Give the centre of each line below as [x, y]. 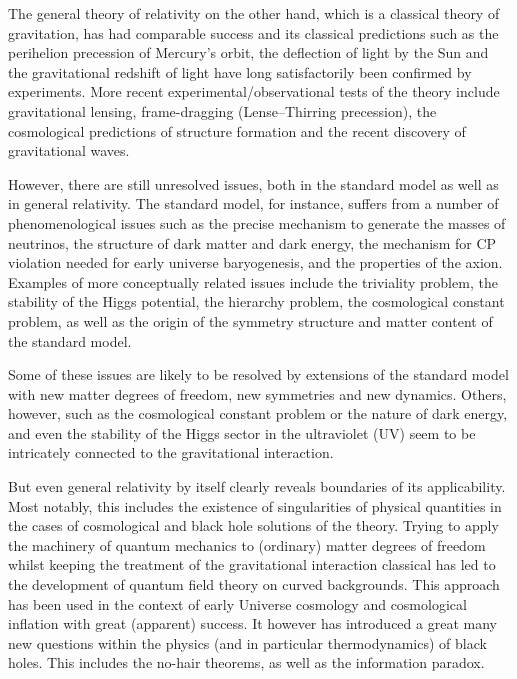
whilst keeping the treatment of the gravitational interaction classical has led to [252, 564]
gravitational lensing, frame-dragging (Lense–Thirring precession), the [222, 110]
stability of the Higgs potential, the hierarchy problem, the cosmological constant [256, 301]
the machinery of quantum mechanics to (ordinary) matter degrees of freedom [247, 544]
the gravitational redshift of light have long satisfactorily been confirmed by [240, 71]
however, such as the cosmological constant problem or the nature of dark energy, [258, 413]
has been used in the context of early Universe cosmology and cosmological [237, 603]
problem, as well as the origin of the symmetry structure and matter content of [250, 320]
